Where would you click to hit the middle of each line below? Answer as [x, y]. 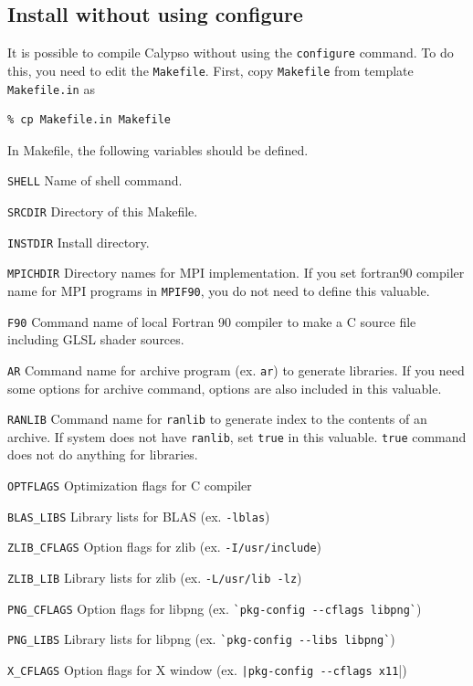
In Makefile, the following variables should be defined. [158, 149]
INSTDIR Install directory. [79, 242]
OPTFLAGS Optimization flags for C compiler [130, 485]
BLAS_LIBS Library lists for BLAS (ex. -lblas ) [139, 516]
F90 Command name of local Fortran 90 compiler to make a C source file [212, 321]
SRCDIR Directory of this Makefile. [103, 211]
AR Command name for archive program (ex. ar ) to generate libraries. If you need [236, 369]
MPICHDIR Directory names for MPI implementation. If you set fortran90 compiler [236, 273]
